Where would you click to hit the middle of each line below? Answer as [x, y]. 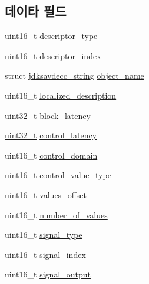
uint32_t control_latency [51, 135]
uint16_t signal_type [44, 235]
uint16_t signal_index [45, 254]
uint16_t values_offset [46, 194]
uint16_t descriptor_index [53, 55]
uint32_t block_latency [48, 115]
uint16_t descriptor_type [51, 36]
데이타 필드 [36, 11]
